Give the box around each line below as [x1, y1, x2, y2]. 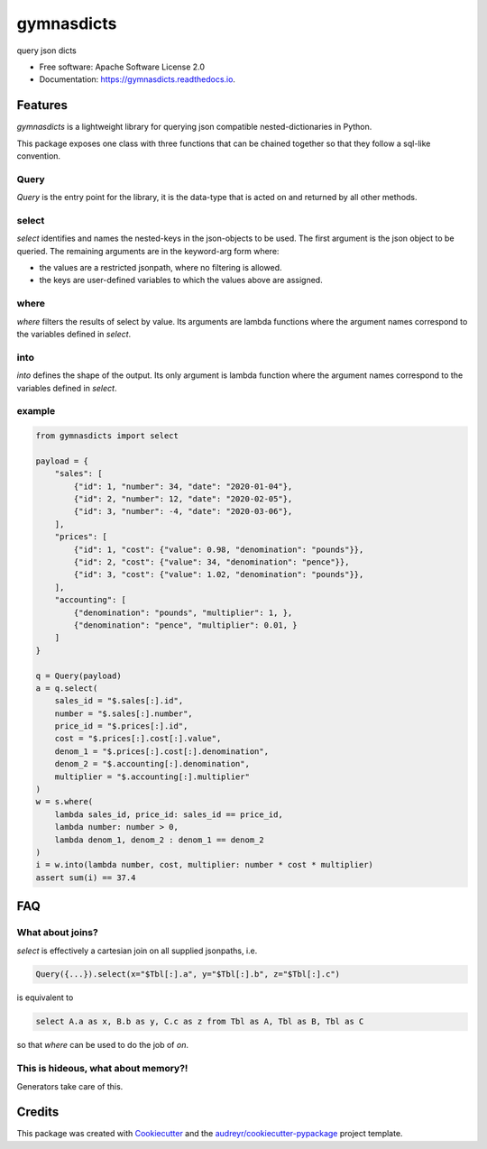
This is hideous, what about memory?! [16, 1062, 188, 1075]
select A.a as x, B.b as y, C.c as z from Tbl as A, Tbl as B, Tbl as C [35, 1016, 364, 1027]
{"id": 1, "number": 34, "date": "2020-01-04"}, [73, 481, 293, 492]
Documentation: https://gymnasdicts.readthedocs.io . [39, 74, 236, 85]
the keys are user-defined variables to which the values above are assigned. [39, 275, 324, 286]
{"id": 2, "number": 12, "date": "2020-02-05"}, [73, 494, 293, 504]
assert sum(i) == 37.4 [35, 872, 136, 883]
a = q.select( [35, 683, 98, 694]
